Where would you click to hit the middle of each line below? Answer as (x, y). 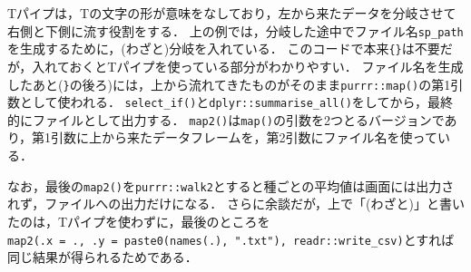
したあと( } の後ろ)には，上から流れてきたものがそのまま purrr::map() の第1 (229, 84)
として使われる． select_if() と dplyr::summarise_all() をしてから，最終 (236, 102)
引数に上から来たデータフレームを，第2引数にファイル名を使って (244, 137)
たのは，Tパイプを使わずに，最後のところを (139, 221)
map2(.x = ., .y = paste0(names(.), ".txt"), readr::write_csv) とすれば (231, 239)
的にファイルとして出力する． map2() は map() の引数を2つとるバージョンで (226, 119)
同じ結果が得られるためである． (103, 257)
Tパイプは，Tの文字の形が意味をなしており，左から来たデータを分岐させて (232, 13)
